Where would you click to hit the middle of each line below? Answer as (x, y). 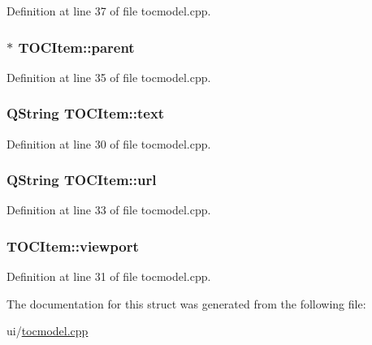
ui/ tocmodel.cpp (48, 331)
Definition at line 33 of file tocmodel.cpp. (109, 210)
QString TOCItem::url (82, 180)
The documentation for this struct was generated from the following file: (186, 303)
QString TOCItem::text (86, 113)
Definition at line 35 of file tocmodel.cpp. (109, 77)
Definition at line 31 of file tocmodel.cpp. (109, 276)
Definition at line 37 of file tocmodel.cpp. (109, 11)
